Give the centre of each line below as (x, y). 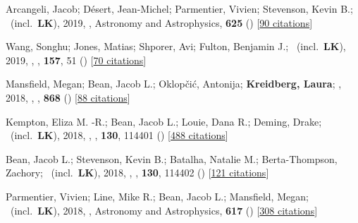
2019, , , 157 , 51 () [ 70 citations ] (76, 60)
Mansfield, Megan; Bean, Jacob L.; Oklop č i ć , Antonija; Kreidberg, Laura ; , (174, 84)
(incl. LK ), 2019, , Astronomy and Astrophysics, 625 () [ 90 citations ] (161, 22)
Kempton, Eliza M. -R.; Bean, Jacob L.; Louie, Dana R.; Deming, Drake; (164, 121)
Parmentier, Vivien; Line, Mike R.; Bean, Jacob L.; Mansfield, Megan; (157, 196)
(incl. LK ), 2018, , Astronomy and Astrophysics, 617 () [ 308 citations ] (164, 210)
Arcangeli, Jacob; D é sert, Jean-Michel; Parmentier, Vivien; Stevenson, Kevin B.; (179, 8)
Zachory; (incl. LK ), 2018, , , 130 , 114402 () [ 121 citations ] (137, 173)
